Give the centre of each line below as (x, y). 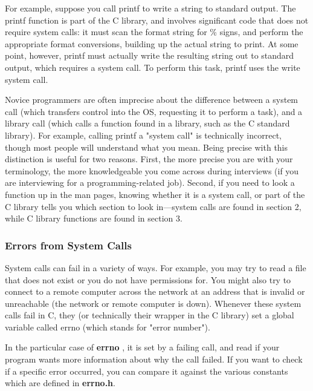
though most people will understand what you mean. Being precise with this (147, 147)
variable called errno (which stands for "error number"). (108, 327)
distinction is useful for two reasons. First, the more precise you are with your (149, 159)
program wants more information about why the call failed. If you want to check (154, 359)
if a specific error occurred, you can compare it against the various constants (147, 371)
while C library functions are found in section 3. (94, 218)
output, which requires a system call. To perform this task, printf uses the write (153, 67)
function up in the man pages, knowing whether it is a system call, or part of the (155, 194)
